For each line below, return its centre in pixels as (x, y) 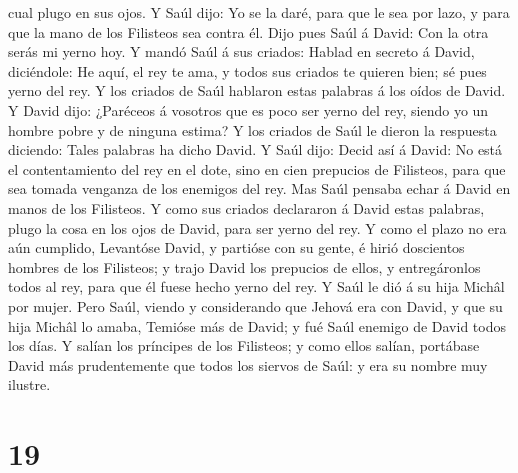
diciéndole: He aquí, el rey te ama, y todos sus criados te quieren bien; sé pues (247, 70)
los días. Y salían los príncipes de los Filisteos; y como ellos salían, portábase (244, 345)
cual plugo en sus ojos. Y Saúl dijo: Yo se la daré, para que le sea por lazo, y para (259, 12)
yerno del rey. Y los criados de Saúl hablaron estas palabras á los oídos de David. (257, 90)
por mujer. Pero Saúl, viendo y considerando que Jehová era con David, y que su (255, 305)
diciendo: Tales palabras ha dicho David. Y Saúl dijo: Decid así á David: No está (255, 149)
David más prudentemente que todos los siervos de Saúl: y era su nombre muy (248, 364)
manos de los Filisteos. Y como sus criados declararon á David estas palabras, (246, 207)
